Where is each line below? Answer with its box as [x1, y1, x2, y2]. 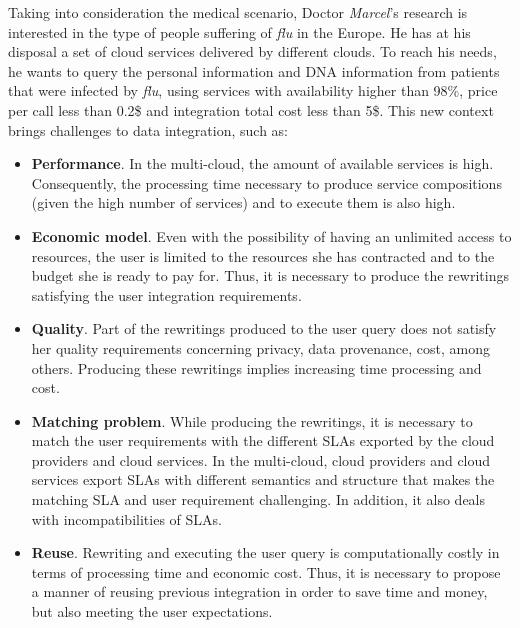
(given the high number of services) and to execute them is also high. [31, 192, 456, 213]
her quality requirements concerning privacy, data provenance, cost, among [31, 337, 490, 358]
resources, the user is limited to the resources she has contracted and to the [31, 245, 495, 266]
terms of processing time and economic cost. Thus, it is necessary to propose [31, 561, 501, 582]
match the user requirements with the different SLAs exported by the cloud [31, 430, 495, 451]
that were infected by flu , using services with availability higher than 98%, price [8, 80, 498, 101]
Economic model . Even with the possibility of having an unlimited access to [31, 225, 512, 246]
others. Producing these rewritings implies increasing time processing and [31, 357, 482, 378]
